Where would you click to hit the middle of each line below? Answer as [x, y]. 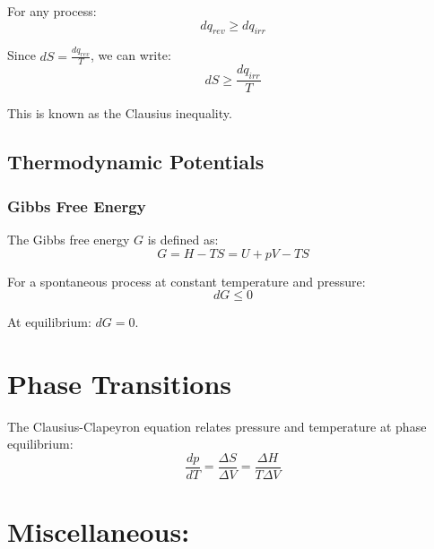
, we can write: [130, 55]
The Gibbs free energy [69, 239]
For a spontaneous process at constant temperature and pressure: [187, 281]
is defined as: [183, 239]
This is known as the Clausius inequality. [120, 113]
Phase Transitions [120, 383]
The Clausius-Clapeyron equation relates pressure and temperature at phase [217, 426]
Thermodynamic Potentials [136, 162]
